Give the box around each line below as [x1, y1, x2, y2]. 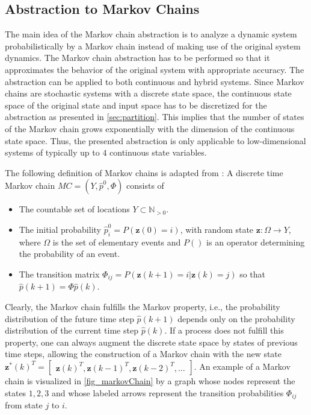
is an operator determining [206, 235, 305, 248]
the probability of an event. [19, 247, 120, 260]
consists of [126, 179, 164, 192]
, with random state [180, 223, 254, 235]
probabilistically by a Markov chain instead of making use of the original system [5, 39, 301, 52]
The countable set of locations [19, 203, 130, 215]
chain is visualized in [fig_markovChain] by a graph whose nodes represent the [5, 374, 295, 387]
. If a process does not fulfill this [164, 324, 284, 337]
